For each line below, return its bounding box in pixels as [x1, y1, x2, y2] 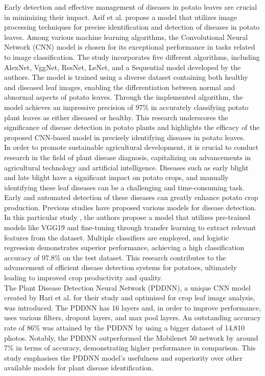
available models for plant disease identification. [4, 362, 154, 373]
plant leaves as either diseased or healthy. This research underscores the [4, 112, 228, 122]
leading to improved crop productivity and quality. [4, 272, 163, 283]
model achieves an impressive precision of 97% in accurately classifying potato [4, 101, 249, 112]
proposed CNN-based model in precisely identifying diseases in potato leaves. [4, 131, 245, 142]
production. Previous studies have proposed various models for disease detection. [4, 202, 257, 212]
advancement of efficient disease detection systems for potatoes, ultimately [4, 262, 237, 273]
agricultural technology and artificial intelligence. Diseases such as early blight [4, 162, 249, 172]
